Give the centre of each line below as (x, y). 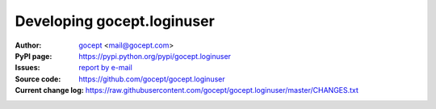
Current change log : (49, 90)
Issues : (27, 68)
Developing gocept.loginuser (115, 21)
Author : (28, 45)
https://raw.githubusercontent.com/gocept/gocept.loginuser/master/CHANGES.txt (222, 90)
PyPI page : (34, 56)
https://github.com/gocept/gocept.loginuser (152, 79)
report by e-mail (105, 68)
